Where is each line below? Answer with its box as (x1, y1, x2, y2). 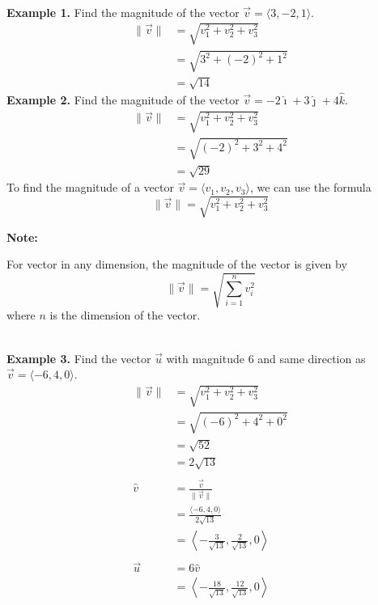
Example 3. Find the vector (6, 349, 151, 366)
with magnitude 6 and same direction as (166, 349, 366, 366)
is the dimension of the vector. (49, 307, 201, 324)
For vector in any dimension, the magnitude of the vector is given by (6, 256, 347, 273)
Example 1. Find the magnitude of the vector (6, 3, 240, 20)
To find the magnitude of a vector (6, 179, 174, 196)
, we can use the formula (249, 179, 372, 196)
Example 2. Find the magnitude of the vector (6, 91, 240, 108)
